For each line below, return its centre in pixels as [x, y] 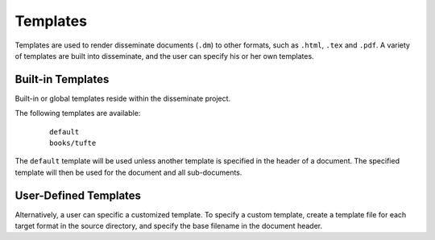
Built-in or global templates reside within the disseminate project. [123, 98]
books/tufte [73, 143]
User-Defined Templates [78, 195]
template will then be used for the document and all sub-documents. [128, 172]
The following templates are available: [78, 114]
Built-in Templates [62, 79]
